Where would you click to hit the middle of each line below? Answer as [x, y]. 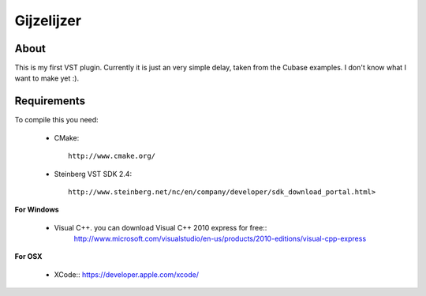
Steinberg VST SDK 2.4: [93, 174]
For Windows [37, 210]
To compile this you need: [56, 120]
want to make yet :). [47, 78]
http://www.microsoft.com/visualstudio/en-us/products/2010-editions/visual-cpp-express [220, 239]
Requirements [50, 101]
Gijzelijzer [48, 21]
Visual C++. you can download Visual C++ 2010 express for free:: [161, 227]
